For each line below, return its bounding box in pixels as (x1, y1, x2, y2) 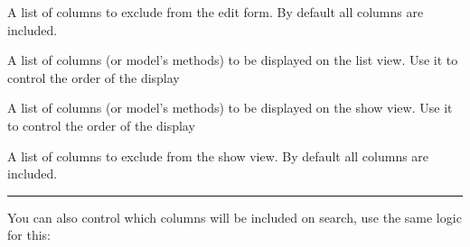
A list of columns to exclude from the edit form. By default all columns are (7, 3, 424, 21)
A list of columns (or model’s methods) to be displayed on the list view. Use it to (7, 50, 458, 69)
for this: (7, 225, 51, 244)
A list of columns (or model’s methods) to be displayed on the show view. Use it (7, 98, 453, 117)
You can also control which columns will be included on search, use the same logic (7, 207, 462, 226)
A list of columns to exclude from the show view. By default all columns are (7, 146, 429, 165)
